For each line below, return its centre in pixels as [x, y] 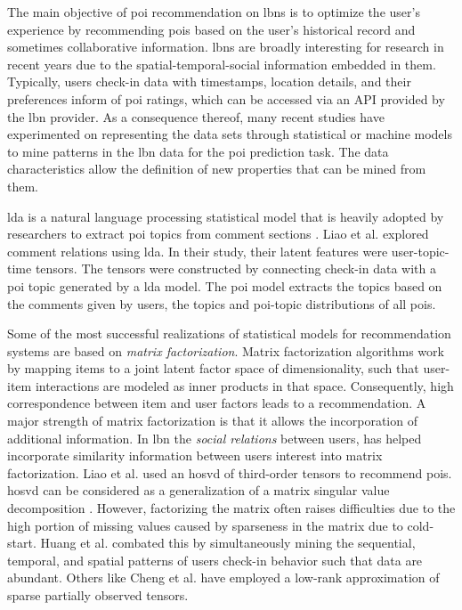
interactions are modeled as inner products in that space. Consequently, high [244, 385]
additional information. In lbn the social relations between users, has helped [215, 438]
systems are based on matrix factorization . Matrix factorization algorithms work [226, 350]
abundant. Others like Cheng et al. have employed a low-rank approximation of [223, 577]
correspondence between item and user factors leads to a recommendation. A [217, 403]
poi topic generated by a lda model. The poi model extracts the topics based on [225, 285]
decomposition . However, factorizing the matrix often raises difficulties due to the [231, 508]
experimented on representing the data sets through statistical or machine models [230, 134]
